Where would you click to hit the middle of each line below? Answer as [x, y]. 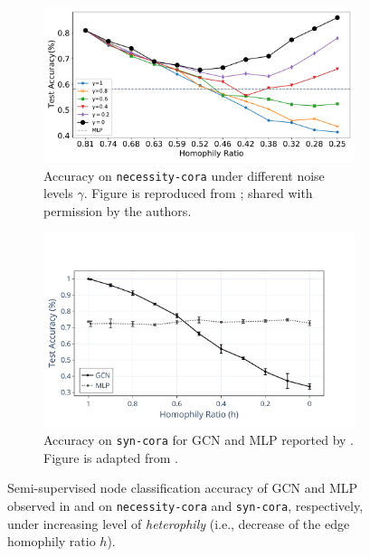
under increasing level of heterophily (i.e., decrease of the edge [179, 523]
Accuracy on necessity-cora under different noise [184, 175]
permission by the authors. [118, 210]
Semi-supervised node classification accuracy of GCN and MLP [183, 488]
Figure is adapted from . [111, 457]
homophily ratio [52, 541]
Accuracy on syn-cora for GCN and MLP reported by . [199, 440]
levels [58, 193]
